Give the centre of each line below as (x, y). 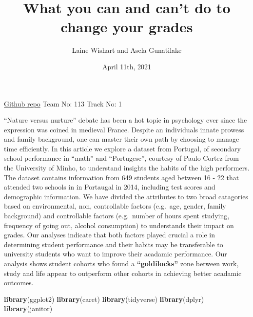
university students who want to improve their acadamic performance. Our (116, 254)
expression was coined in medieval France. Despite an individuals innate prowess (124, 129)
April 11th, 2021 (126, 66)
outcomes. (19, 283)
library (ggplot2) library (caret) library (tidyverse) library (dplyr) (104, 299)
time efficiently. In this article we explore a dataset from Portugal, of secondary (122, 148)
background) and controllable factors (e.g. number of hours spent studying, (117, 216)
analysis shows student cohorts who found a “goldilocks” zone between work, (121, 263)
